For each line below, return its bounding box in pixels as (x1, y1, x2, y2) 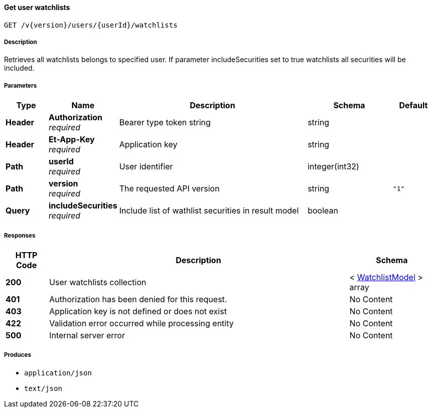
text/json (24, 384, 62, 392)
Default (399, 100, 428, 111)
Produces (4, 351, 31, 359)
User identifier (119, 161, 173, 172)
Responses (4, 232, 36, 239)
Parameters (4, 82, 37, 89)
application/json (24, 368, 92, 377)
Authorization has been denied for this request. (49, 294, 227, 304)
